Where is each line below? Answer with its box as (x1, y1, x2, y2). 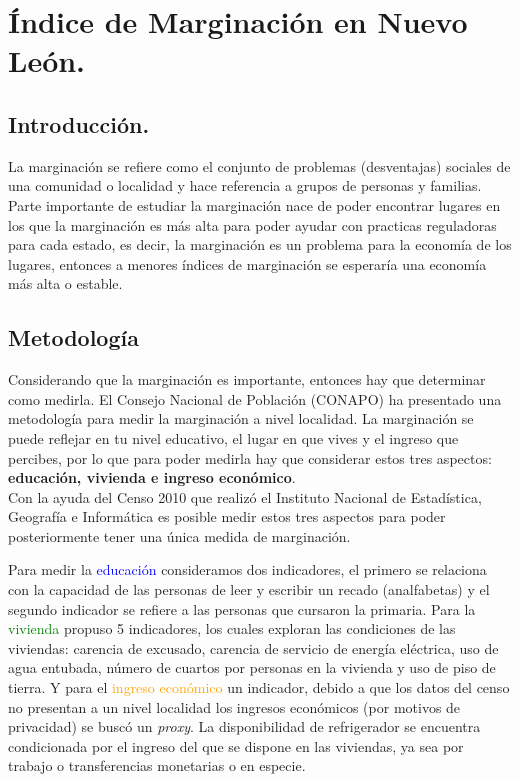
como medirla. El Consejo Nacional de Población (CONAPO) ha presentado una (8, 388, 502, 409)
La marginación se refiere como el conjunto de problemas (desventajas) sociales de (8, 155, 511, 176)
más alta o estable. (8, 273, 123, 294)
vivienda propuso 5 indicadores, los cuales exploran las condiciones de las (8, 618, 456, 639)
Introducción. (8, 108, 150, 139)
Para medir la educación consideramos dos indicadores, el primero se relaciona (8, 559, 487, 580)
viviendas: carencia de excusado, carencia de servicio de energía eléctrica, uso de (8, 637, 499, 658)
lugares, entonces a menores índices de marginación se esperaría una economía (8, 253, 487, 274)
